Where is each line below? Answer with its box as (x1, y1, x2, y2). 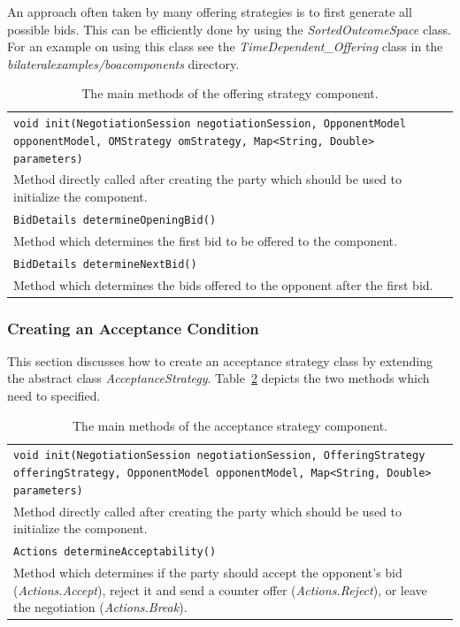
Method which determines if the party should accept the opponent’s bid (13, 563, 402, 582)
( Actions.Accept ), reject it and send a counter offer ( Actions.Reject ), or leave (13, 580, 427, 599)
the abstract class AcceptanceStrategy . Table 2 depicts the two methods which (7, 369, 430, 387)
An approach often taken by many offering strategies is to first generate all (7, 3, 412, 20)
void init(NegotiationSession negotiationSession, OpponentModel (13, 118, 406, 131)
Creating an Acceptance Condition (7, 317, 259, 339)
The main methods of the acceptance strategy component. (73, 416, 387, 434)
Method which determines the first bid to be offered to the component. (13, 231, 397, 249)
